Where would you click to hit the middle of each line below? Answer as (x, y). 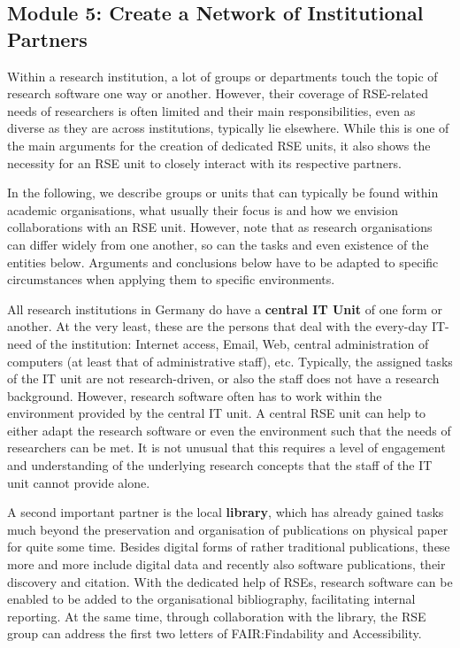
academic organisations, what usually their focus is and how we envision (203, 209)
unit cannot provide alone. (79, 482)
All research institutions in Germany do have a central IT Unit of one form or (225, 309)
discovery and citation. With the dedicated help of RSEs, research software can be (230, 581)
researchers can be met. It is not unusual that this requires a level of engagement (226, 447)
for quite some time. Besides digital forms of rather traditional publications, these (229, 547)
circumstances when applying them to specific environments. (171, 279)
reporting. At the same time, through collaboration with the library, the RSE (217, 616)
